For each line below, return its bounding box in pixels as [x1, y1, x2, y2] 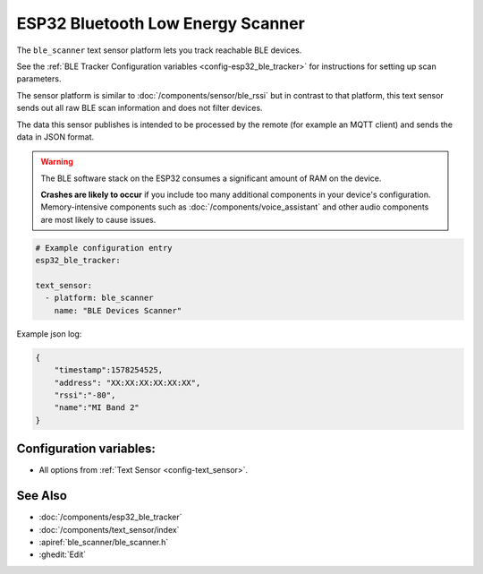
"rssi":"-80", [54, 390, 116, 400]
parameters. [16, 73, 62, 84]
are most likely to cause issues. [40, 214, 157, 225]
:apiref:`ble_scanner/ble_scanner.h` [38, 536, 169, 547]
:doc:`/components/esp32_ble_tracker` [38, 511, 182, 523]
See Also [16, 488, 67, 503]
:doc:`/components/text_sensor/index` [38, 524, 180, 535]
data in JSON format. [16, 131, 95, 142]
